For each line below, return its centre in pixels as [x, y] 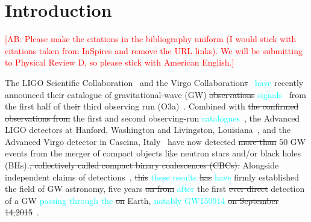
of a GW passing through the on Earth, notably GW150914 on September [142, 200]
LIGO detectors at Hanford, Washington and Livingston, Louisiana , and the [148, 130]
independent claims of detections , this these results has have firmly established [152, 177]
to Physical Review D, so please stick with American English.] [120, 62]
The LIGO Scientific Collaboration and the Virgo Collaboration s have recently [154, 82]
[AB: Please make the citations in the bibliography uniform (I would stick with [151, 39]
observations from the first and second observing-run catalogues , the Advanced [152, 118]
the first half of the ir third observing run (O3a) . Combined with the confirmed [152, 106]
